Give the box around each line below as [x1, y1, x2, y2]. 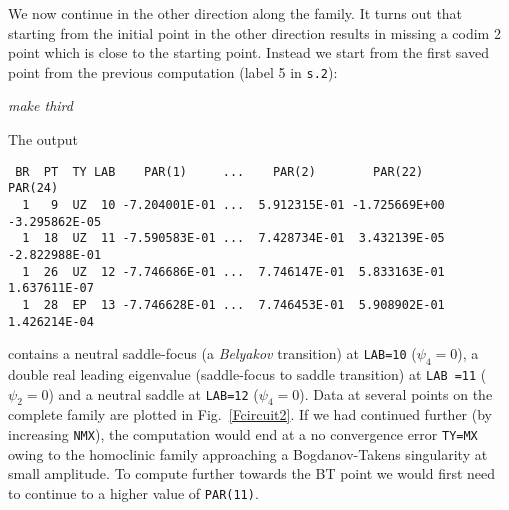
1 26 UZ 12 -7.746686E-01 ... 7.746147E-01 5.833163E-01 [22, 264, 445, 279]
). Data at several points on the [299, 383, 493, 404]
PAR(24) [8, 181, 59, 196]
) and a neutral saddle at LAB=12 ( [48, 383, 259, 404]
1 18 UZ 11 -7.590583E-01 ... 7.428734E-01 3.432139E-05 [22, 231, 445, 246]
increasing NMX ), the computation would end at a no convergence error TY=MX [8, 424, 478, 445]
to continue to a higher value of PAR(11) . [8, 482, 259, 503]
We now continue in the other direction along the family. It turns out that [8, 3, 463, 23]
